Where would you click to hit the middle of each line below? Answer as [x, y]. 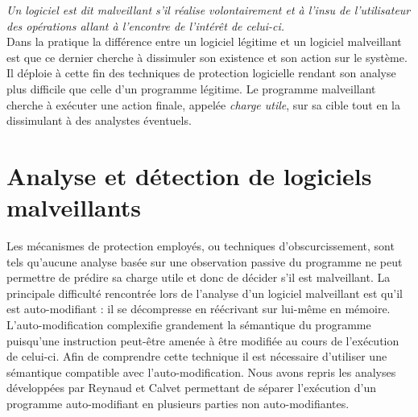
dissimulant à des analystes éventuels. [99, 120]
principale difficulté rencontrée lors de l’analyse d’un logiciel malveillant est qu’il [205, 293]
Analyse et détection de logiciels [189, 175]
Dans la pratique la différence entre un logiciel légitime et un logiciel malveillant [204, 41]
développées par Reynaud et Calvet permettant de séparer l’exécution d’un [192, 388]
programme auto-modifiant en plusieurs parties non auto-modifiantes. [178, 403]
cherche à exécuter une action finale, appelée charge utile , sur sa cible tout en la [204, 104]
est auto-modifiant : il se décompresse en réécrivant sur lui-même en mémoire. [199, 309]
